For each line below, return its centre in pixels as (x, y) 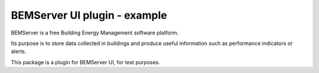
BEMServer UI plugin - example (89, 15)
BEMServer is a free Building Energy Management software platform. (95, 33)
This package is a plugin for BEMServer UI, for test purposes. (86, 62)
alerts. (19, 51)
